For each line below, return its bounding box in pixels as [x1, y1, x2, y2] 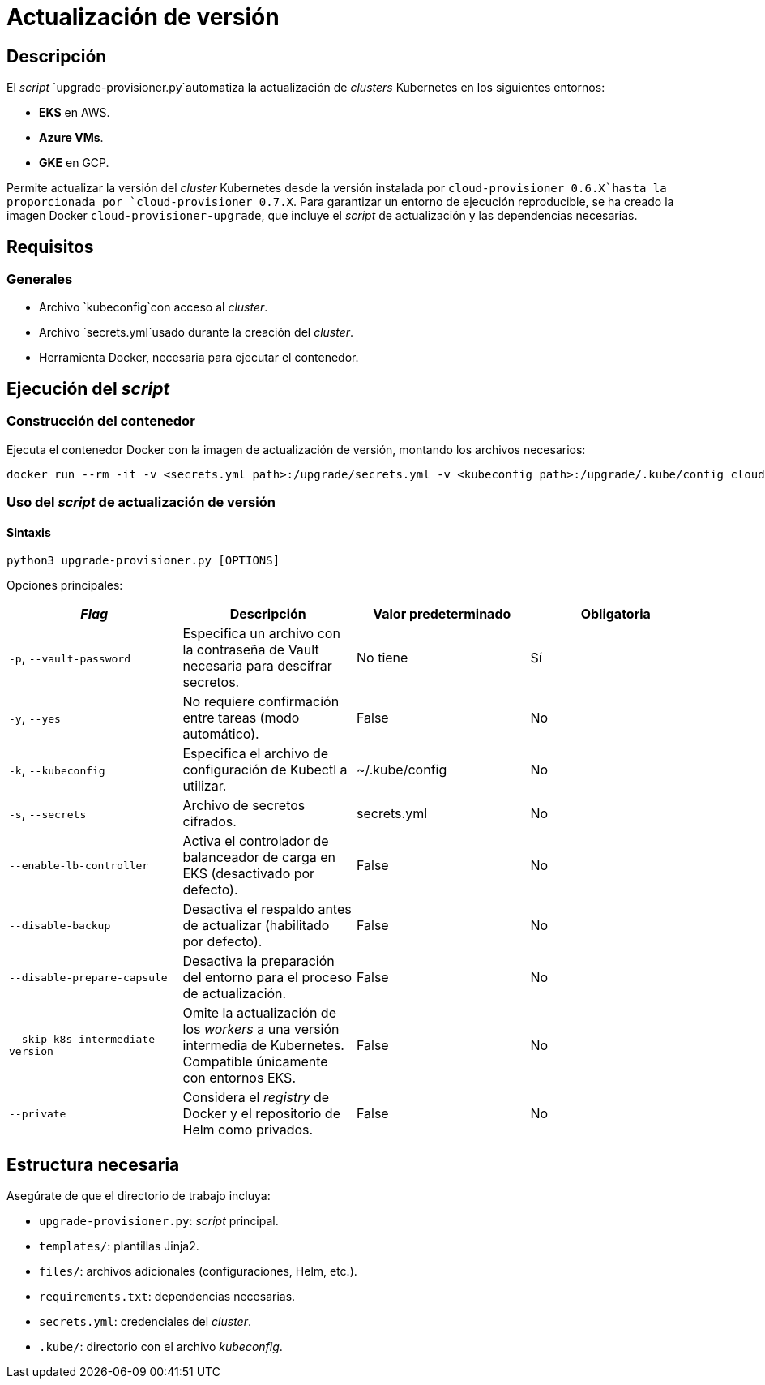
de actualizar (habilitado [182, 917, 330, 934]
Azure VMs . [39, 131, 104, 145]
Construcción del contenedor [6, 413, 195, 430]
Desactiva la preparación [182, 953, 335, 970]
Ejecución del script [6, 378, 170, 399]
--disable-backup [9, 919, 111, 932]
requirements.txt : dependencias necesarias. [39, 1289, 296, 1304]
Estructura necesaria [6, 1154, 180, 1175]
